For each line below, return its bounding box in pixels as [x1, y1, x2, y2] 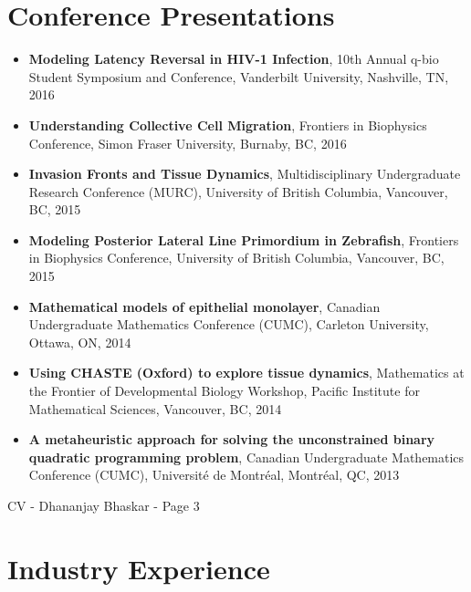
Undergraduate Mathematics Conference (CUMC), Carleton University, [28, 315, 429, 334]
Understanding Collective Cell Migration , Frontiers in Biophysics [28, 115, 427, 134]
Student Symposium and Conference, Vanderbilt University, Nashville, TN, [28, 67, 449, 86]
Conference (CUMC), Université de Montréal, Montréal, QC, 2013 [28, 465, 400, 484]
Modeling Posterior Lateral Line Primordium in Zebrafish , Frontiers [28, 230, 459, 249]
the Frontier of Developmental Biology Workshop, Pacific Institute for [28, 381, 420, 400]
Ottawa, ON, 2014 [28, 332, 131, 351]
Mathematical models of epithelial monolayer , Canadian [28, 296, 381, 316]
